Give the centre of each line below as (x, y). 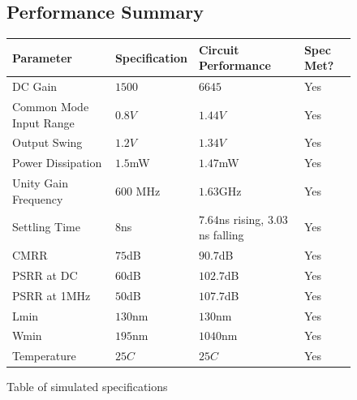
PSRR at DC (45, 275)
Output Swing (47, 142)
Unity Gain (40, 183)
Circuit (219, 49)
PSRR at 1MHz (52, 295)
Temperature (44, 356)
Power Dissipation (57, 163)
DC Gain (35, 86)
